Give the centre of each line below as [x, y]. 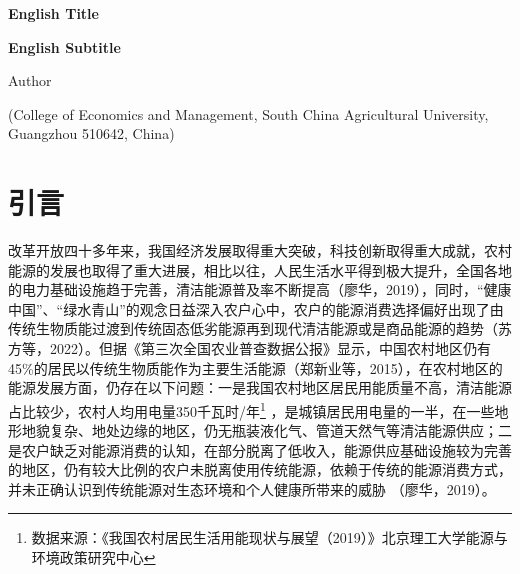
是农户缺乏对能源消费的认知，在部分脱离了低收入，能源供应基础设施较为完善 [260, 449]
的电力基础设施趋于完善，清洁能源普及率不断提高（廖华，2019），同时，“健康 [260, 289]
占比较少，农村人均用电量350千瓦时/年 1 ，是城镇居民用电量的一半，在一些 [251, 409]
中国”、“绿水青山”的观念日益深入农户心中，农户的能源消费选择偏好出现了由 [256, 308]
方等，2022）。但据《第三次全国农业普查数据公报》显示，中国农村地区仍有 [249, 348]
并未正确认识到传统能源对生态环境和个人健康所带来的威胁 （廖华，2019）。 [252, 488]
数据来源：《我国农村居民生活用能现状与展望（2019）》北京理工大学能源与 [269, 537]
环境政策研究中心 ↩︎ [93, 557]
